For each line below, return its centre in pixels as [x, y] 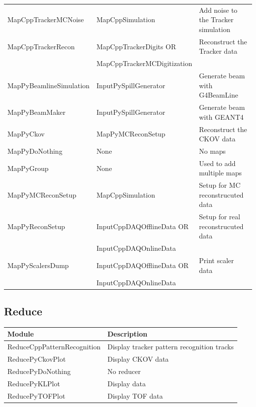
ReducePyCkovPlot [37, 359]
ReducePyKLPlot [34, 383]
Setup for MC [220, 185]
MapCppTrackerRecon [41, 46]
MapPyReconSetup [36, 226]
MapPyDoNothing [35, 151]
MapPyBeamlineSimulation [48, 85]
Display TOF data [135, 395]
